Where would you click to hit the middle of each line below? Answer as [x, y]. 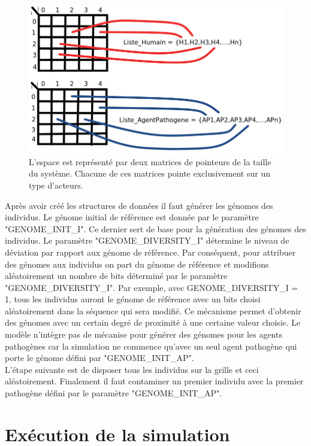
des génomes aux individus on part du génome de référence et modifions [137, 264]
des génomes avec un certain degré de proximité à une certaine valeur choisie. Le [153, 322]
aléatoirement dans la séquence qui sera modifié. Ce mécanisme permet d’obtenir [153, 310]
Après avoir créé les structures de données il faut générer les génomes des [139, 205]
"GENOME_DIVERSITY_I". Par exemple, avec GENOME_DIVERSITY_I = [152, 287]
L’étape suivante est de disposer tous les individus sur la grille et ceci [132, 369]
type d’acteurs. [56, 185]
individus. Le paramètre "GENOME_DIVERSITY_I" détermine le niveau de [147, 240]
